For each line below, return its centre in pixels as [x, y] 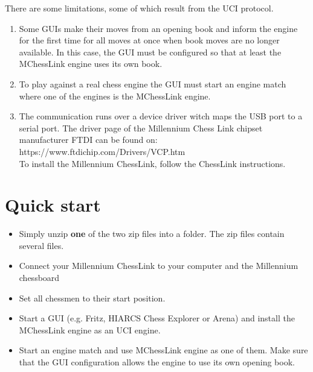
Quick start [53, 205]
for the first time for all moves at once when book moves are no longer [149, 40]
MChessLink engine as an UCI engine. [90, 329]
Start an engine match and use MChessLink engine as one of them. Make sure [163, 350]
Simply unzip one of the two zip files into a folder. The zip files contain [152, 234]
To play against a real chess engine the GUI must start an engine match [153, 84]
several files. [41, 245]
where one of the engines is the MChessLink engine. [115, 96]
